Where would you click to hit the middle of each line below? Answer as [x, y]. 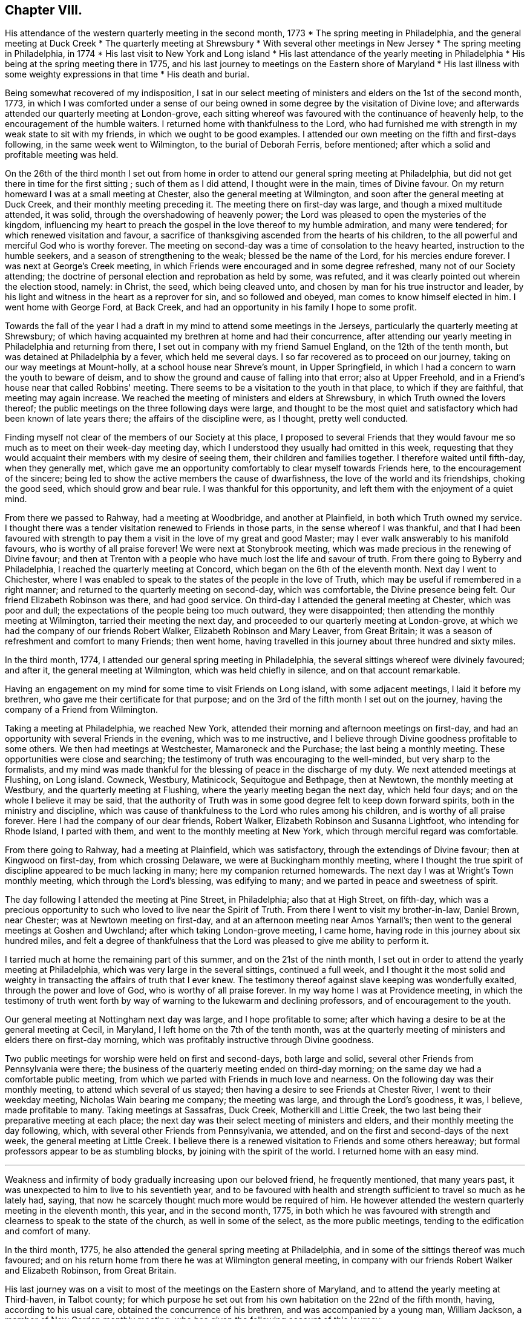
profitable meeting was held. [62, 155]
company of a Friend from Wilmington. [82, 710]
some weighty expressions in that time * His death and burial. [127, 74]
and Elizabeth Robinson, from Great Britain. [91, 1271]
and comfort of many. [48, 1231]
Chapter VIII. [44, 10]
